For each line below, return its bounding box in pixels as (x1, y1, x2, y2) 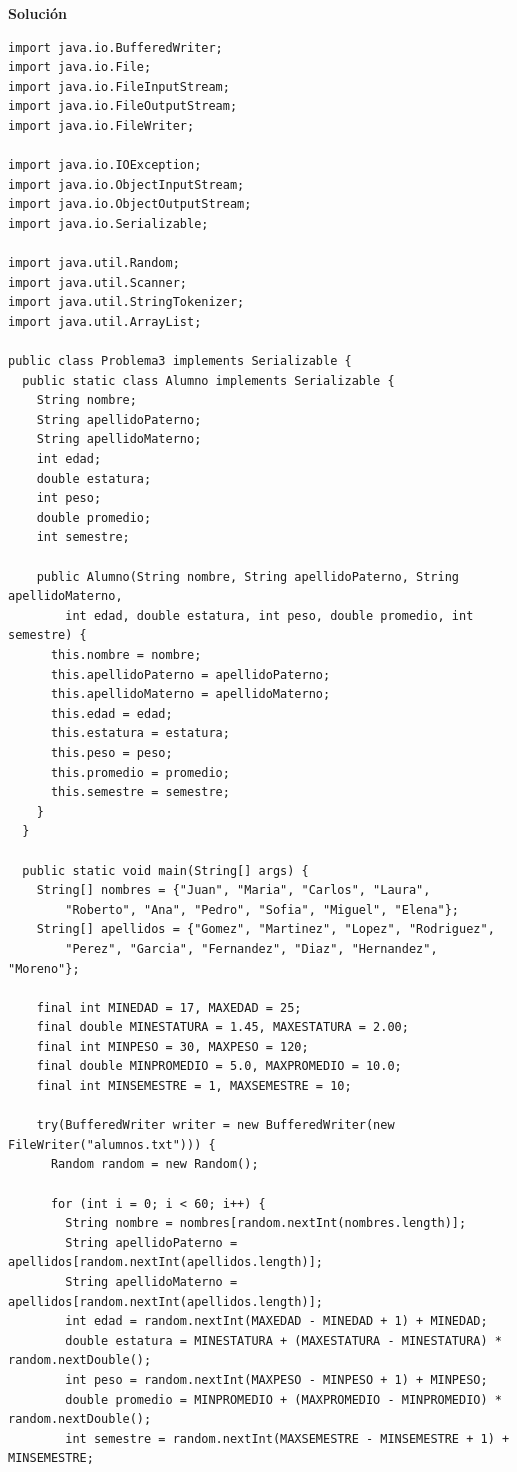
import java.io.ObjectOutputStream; (8, 197, 252, 212)
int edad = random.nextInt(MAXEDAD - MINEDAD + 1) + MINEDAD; (65, 1314, 488, 1329)
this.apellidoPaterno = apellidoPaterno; (50, 667, 331, 682)
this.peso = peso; (50, 745, 173, 760)
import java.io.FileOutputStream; (8, 99, 238, 114)
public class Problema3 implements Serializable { (8, 354, 352, 369)
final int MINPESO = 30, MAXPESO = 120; (36, 1039, 309, 1054)
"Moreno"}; (8, 961, 80, 976)
